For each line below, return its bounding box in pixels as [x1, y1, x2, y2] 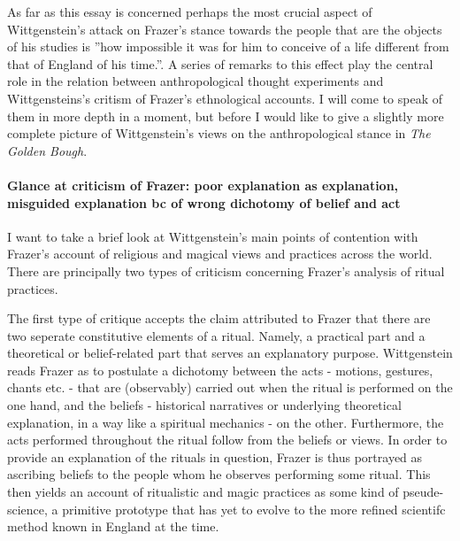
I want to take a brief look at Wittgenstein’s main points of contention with [7, 227, 418, 245]
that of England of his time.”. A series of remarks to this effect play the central [7, 54, 433, 73]
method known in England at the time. [7, 517, 219, 536]
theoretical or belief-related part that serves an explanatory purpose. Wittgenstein [7, 344, 453, 362]
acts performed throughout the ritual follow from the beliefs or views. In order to [7, 430, 448, 449]
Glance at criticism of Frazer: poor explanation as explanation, [7, 175, 399, 194]
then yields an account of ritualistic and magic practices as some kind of [7, 483, 399, 501]
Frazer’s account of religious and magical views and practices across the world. [7, 244, 433, 263]
